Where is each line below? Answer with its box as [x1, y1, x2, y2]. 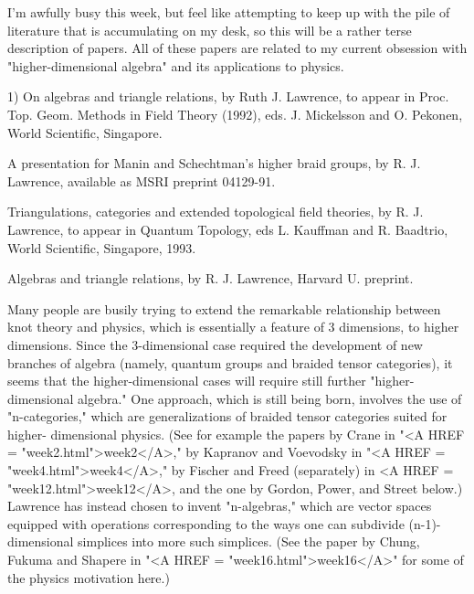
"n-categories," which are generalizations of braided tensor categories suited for [7, 407, 448, 426]
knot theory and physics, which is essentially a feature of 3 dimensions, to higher [7, 317, 459, 336]
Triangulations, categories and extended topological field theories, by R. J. [7, 202, 424, 221]
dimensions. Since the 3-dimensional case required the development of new [7, 334, 423, 354]
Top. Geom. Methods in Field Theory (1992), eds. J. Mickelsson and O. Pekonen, [7, 104, 463, 123]
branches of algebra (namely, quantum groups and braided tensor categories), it [7, 353, 453, 372]
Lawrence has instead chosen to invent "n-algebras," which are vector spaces [7, 496, 432, 515]
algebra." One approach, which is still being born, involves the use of [78, 388, 462, 408]
